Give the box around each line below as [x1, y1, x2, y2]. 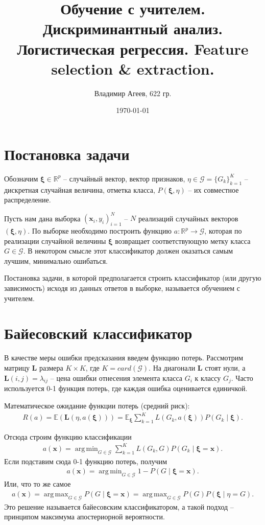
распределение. [4, 194, 51, 205]
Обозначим [4, 173, 38, 184]
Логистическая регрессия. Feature [17, 38, 249, 59]
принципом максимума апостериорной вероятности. [4, 511, 165, 522]
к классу [195, 372, 221, 383]
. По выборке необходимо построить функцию [28, 225, 172, 236]
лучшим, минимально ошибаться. [4, 255, 108, 266]
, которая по [204, 225, 242, 236]
